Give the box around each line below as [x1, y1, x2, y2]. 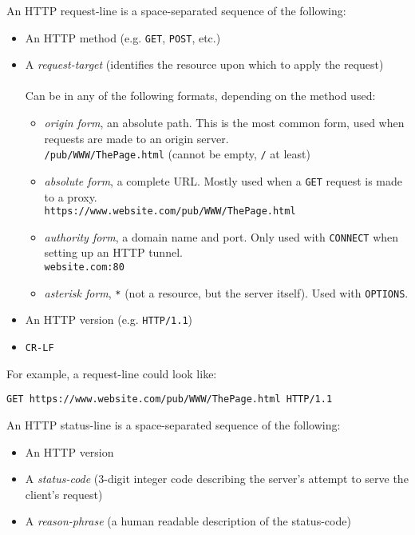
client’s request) [25, 485, 103, 502]
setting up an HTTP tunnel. [44, 244, 183, 261]
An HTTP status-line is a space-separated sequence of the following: [6, 416, 341, 433]
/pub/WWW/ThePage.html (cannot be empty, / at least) [44, 146, 310, 162]
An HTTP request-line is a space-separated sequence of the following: [6, 2, 346, 18]
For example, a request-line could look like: [6, 365, 217, 381]
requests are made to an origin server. [44, 130, 229, 146]
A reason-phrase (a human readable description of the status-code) [25, 513, 351, 529]
